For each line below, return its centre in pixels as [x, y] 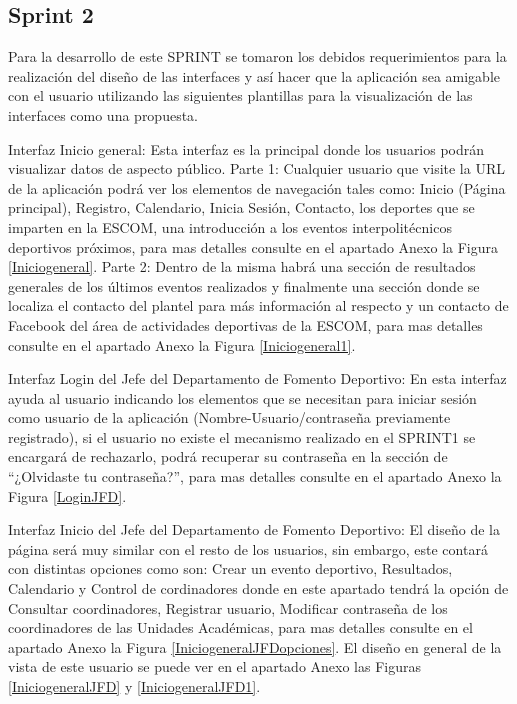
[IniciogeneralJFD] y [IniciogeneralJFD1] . [134, 686]
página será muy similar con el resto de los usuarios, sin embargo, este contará [248, 548]
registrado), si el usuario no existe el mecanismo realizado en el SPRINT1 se [242, 436]
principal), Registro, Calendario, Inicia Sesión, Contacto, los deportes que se [241, 207]
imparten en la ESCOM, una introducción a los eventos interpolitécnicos [230, 226]
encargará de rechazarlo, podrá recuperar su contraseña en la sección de [228, 456]
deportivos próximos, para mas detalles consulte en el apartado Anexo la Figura [253, 246]
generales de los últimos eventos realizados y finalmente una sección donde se [244, 285]
